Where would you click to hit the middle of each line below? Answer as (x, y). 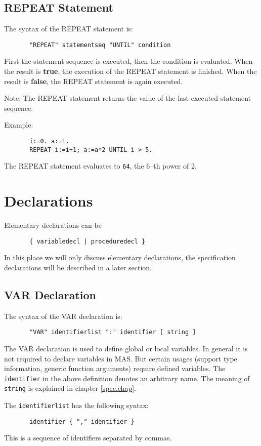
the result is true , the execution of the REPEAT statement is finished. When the (130, 71)
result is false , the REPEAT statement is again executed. (94, 81)
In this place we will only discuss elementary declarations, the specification (120, 257)
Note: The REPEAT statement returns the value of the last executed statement (127, 98)
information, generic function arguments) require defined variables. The (115, 368)
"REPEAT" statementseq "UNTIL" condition (100, 45)
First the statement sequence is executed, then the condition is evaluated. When (128, 61)
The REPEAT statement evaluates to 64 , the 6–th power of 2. (100, 166)
